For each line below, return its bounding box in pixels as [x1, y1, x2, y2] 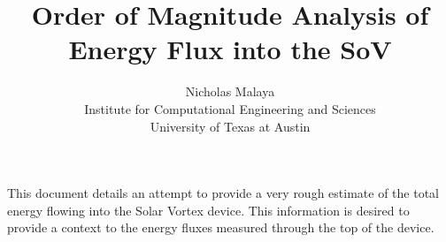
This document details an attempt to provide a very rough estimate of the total [7, 184, 439, 202]
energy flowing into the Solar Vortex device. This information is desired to [7, 200, 410, 219]
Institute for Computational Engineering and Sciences [84, 99, 376, 117]
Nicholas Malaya [185, 82, 275, 101]
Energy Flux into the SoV [68, 31, 392, 67]
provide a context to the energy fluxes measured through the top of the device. [7, 218, 434, 237]
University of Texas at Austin [150, 117, 311, 135]
